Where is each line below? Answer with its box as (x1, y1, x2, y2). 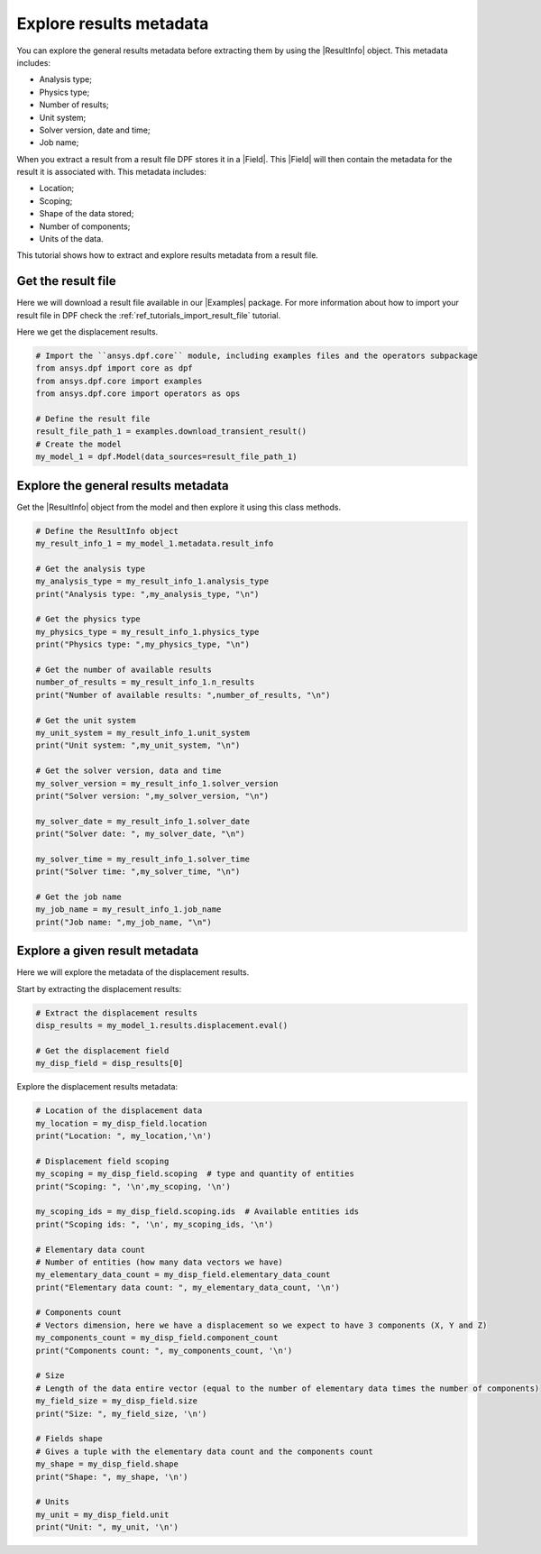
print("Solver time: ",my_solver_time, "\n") (35, 867, 241, 877)
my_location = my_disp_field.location (35, 1118, 207, 1128)
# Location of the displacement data (35, 1106, 203, 1116)
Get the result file (16, 273, 116, 289)
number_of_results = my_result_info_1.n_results (35, 677, 255, 687)
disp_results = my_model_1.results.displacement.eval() (35, 1020, 289, 1031)
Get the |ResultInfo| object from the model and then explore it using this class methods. (16, 501, 342, 512)
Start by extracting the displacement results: (16, 983, 182, 994)
